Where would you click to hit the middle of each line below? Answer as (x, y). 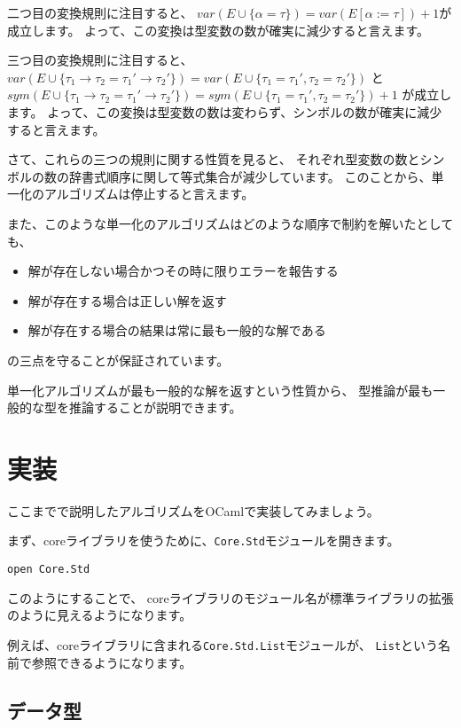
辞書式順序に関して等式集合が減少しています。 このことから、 (250, 176)
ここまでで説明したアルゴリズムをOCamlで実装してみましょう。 (193, 510)
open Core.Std (49, 570)
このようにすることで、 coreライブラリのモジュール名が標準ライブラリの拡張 (230, 597)
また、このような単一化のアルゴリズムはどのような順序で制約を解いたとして (230, 223)
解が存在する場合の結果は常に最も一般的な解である (177, 330)
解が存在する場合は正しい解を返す (127, 300)
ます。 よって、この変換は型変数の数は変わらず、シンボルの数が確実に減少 (225, 111)
